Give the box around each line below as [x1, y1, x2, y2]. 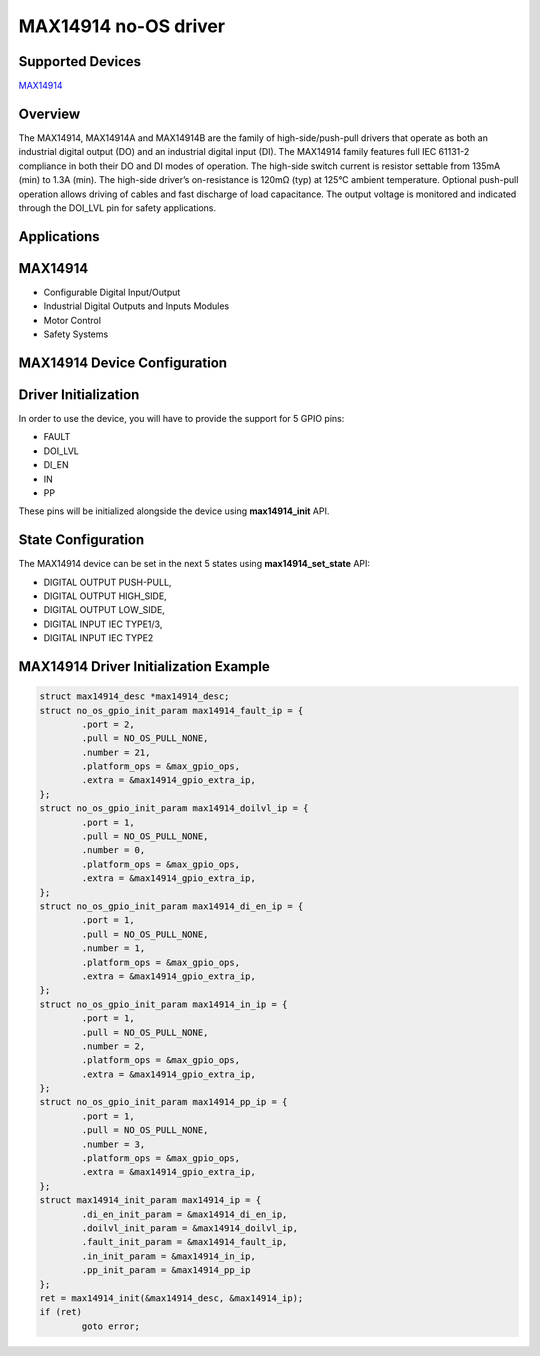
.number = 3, [81, 1138, 146, 1150]
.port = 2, [81, 718, 135, 730]
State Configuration [18, 531, 145, 549]
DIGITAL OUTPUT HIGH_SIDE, [43, 590, 167, 602]
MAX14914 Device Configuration [18, 354, 228, 371]
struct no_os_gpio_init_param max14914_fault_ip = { [39, 705, 304, 716]
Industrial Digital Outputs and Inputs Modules [43, 300, 230, 312]
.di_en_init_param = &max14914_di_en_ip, [81, 1208, 288, 1220]
